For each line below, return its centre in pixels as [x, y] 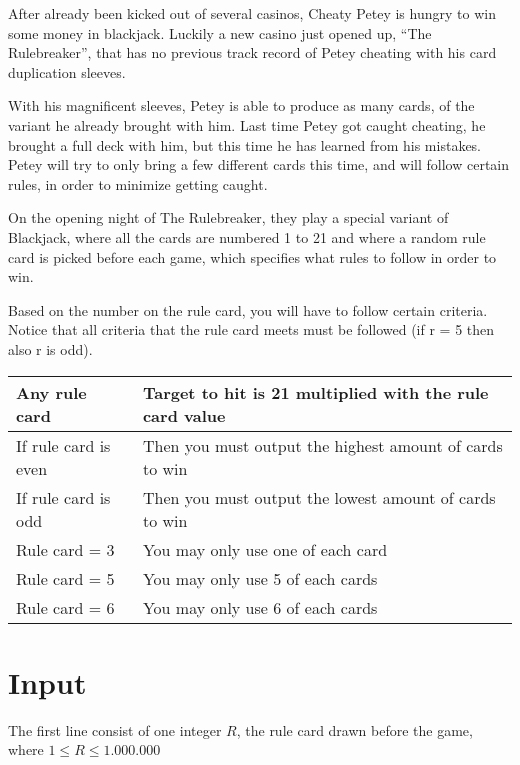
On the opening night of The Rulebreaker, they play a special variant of [228, 217]
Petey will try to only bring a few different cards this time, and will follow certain [259, 164]
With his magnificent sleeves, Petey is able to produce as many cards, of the [241, 105]
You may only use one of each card [265, 549]
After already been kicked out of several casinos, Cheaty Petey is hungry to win [252, 13]
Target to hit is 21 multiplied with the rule [315, 392]
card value [184, 415]
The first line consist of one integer [115, 729]
